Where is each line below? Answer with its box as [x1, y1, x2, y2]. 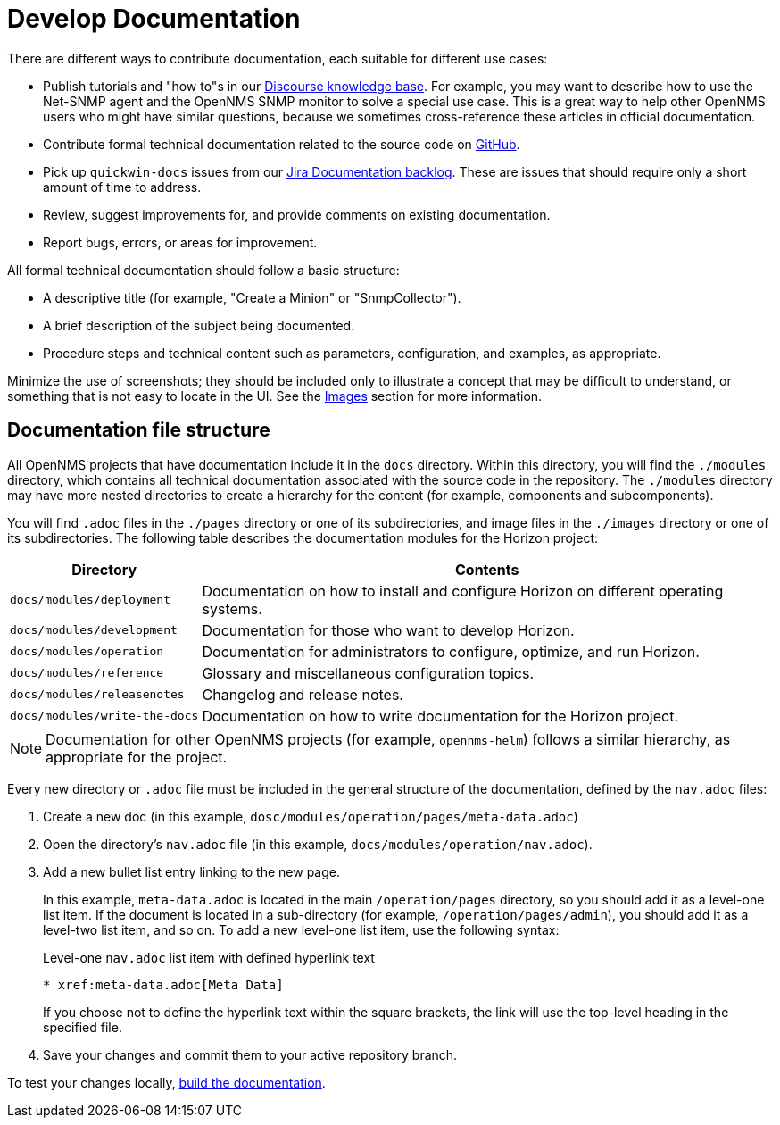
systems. [202, 599, 262, 618]
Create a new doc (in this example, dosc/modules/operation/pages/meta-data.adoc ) [43, 808, 578, 824]
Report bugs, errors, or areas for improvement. [43, 234, 318, 250]
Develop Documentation [7, 4, 301, 34]
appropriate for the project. [46, 747, 228, 766]
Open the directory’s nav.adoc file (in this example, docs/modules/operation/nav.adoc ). [43, 836, 593, 852]
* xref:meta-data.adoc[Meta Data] [43, 977, 284, 992]
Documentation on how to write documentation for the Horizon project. [202, 706, 678, 725]
